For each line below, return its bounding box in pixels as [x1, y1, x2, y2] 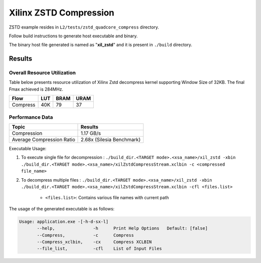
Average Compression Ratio [12, 136, 75, 143]
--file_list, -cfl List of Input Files [37, 246, 162, 251]
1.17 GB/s [80, 130, 101, 137]
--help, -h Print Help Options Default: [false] [37, 226, 208, 231]
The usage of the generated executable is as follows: [9, 206, 115, 212]
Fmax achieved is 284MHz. [9, 86, 64, 92]
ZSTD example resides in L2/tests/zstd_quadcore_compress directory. [9, 24, 159, 30]
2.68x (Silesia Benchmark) [80, 136, 141, 143]
